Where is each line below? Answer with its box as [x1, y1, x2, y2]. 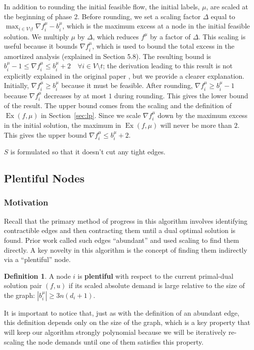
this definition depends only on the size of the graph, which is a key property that [4, 317, 251, 327]
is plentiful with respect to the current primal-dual [77, 270, 233, 281]
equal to [211, 11, 235, 21]
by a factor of [150, 31, 191, 41]
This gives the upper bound [4, 129, 87, 140]
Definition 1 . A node [4, 270, 71, 281]
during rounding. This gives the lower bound [114, 90, 248, 100]
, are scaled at [206, 1, 249, 11]
